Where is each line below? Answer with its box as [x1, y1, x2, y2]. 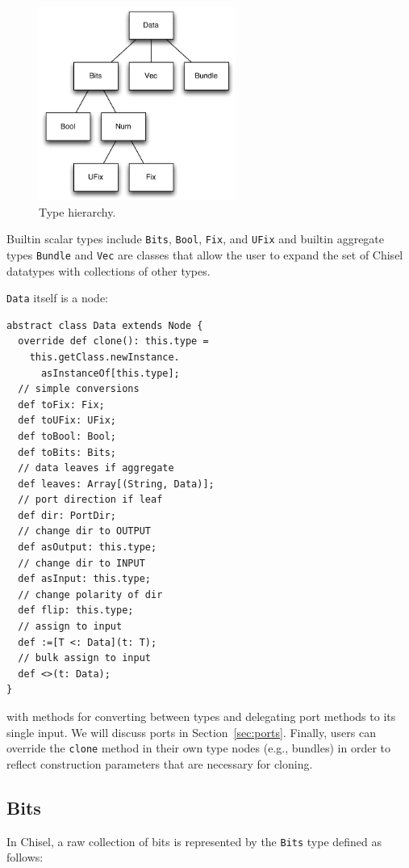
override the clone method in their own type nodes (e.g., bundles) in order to [6, 739, 391, 756]
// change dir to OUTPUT [18, 525, 151, 537]
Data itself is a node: [6, 289, 109, 306]
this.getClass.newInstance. [29, 351, 180, 363]
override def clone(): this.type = [18, 335, 209, 348]
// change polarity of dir [18, 588, 163, 600]
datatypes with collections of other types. [6, 262, 211, 279]
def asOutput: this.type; [18, 541, 157, 554]
